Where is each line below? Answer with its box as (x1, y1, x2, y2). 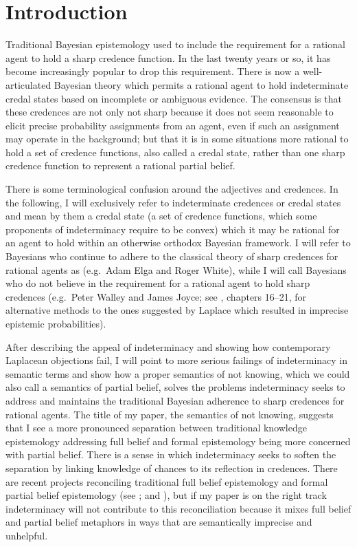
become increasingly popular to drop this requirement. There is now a (5, 64, 300, 78)
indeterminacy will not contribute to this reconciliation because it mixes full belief (5, 501, 352, 515)
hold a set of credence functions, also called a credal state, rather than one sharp (5, 144, 345, 159)
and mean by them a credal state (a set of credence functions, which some (5, 208, 317, 223)
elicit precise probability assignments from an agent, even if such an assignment (5, 118, 340, 132)
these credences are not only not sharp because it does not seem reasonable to (5, 105, 334, 119)
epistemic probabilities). (5, 317, 106, 330)
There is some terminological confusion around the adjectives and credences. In (5, 182, 338, 196)
